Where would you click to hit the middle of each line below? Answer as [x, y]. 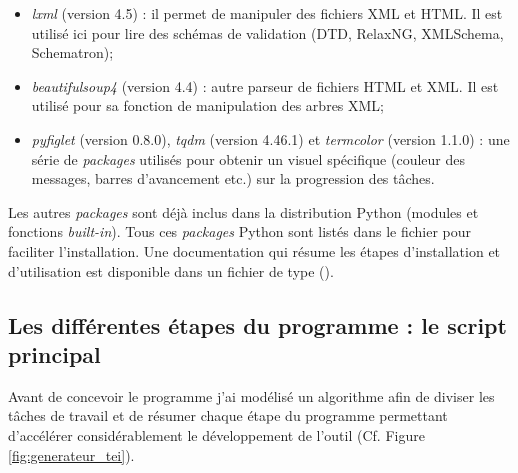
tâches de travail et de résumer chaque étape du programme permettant [228, 415]
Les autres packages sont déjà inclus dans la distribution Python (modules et [243, 211]
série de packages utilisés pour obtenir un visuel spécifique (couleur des [248, 158]
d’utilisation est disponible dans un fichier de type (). [171, 270]
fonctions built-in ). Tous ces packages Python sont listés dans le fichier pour [240, 231]
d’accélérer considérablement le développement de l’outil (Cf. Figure [216, 434]
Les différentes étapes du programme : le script [257, 324]
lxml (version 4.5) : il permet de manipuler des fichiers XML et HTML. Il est [267, 13]
